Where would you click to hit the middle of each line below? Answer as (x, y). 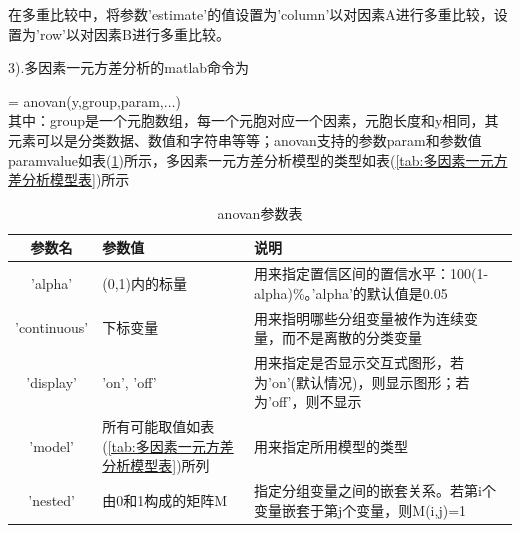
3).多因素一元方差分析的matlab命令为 (129, 67)
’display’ (51, 381)
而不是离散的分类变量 (352, 337)
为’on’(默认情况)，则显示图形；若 (362, 381)
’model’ (51, 445)
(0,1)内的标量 (145, 282)
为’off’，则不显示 (308, 401)
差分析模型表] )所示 (69, 179)
